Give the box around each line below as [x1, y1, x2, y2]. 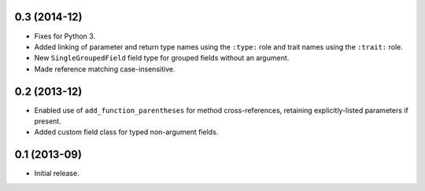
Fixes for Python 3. [34, 31, 96, 41]
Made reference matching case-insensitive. [34, 64, 176, 74]
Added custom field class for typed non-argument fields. [34, 127, 219, 137]
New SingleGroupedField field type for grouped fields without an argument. [34, 53, 290, 63]
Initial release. [34, 169, 79, 178]
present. [34, 116, 62, 126]
